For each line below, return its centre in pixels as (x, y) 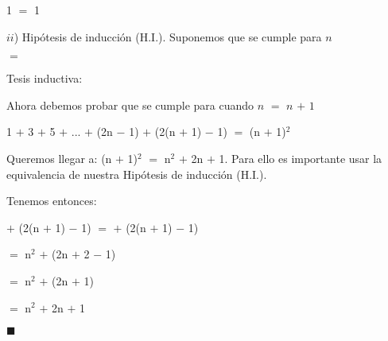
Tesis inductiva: (45, 78)
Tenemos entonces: (52, 201)
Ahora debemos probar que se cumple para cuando (130, 105)
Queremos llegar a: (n (59, 158)
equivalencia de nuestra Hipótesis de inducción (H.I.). (137, 174)
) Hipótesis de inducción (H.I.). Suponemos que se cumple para (168, 36)
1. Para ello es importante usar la (301, 158)
